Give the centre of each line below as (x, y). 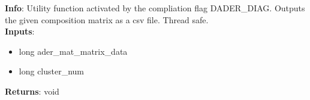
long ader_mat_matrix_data (73, 51)
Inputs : (20, 31)
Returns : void (32, 91)
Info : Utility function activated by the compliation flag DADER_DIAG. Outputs (155, 8)
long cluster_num (52, 71)
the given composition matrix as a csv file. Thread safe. (107, 19)
